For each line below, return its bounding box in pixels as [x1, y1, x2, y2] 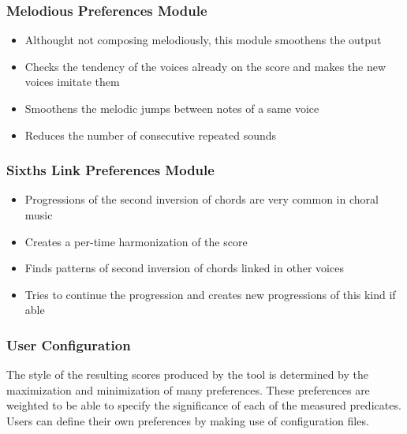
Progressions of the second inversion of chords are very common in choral [24, 191, 379, 208]
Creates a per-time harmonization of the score [24, 233, 248, 249]
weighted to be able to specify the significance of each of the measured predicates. [6, 397, 401, 413]
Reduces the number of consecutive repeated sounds [24, 126, 277, 143]
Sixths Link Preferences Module [6, 160, 215, 180]
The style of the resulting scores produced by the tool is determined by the [6, 366, 369, 383]
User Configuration [6, 335, 131, 354]
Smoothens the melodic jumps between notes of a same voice [24, 100, 319, 116]
